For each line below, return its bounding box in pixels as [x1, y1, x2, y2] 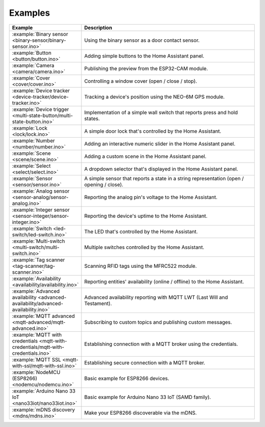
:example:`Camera [12, 62, 54, 69]
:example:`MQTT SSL [12, 356, 61, 363]
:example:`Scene [12, 150, 51, 157]
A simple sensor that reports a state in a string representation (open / [84, 175, 244, 182]
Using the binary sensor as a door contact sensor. [84, 37, 200, 44]
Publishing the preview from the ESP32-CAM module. [84, 65, 208, 72]
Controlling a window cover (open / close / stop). [84, 78, 197, 85]
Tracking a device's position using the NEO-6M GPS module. [84, 93, 225, 100]
